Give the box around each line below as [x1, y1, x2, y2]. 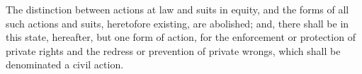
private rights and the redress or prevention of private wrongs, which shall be [6, 43, 341, 58]
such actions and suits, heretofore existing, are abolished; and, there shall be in [6, 16, 349, 30]
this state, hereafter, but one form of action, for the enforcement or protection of [6, 30, 356, 44]
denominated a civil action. [6, 57, 124, 72]
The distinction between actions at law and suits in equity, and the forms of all [6, 2, 349, 16]
